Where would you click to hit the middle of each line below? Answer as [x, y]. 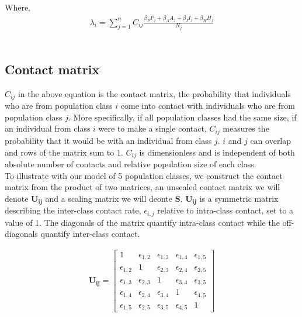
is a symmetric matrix [239, 198]
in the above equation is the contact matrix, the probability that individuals [154, 93]
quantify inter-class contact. [90, 234]
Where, [18, 7]
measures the [246, 128]
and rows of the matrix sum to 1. [64, 152]
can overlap [271, 140]
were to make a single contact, [152, 128]
